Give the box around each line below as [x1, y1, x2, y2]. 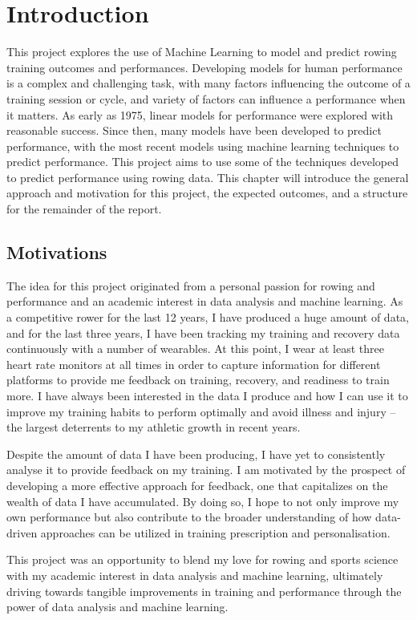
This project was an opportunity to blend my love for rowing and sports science [6, 551, 399, 568]
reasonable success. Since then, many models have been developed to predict [6, 122, 382, 139]
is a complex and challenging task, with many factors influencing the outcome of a [6, 75, 411, 91]
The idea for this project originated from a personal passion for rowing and [6, 277, 375, 294]
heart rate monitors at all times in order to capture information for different [6, 355, 381, 372]
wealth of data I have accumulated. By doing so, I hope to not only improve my [6, 492, 399, 509]
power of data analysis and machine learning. [6, 598, 229, 615]
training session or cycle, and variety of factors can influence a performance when [6, 90, 406, 107]
